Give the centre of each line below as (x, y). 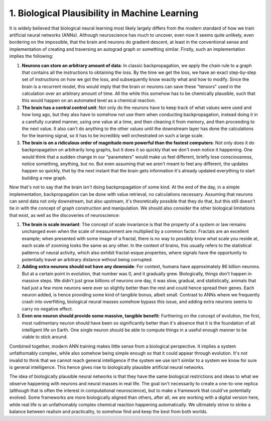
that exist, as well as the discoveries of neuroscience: (65, 215)
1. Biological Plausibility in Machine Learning (104, 13)
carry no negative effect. (47, 308)
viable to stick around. (45, 337)
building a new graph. (44, 178)
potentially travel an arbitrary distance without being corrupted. (87, 260)
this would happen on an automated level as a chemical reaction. (89, 100)
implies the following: (31, 56)
